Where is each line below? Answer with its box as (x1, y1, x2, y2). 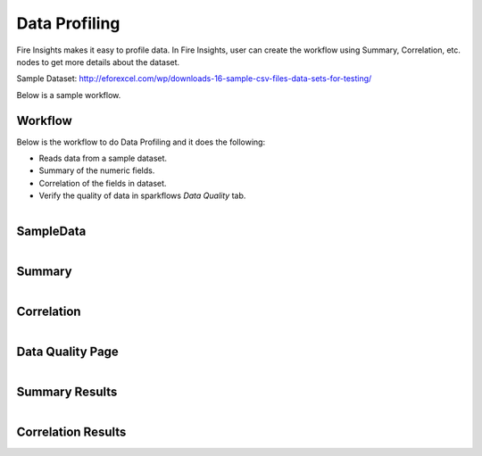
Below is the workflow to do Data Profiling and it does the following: (16, 137, 266, 147)
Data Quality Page (16, 344, 120, 359)
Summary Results (16, 384, 118, 399)
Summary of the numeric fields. (38, 165, 155, 176)
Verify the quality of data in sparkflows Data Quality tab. (38, 190, 246, 201)
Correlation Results (16, 425, 127, 440)
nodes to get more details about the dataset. (16, 56, 180, 67)
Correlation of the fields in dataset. (38, 178, 167, 188)
